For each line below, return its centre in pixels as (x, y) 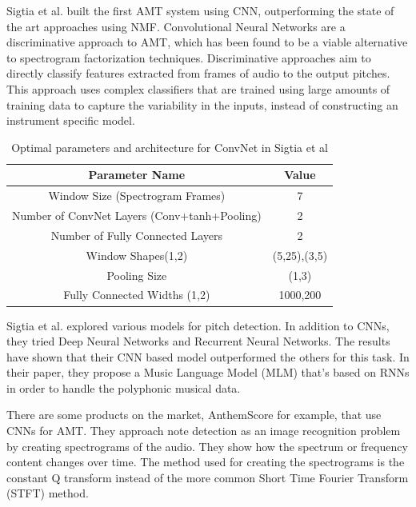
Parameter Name (137, 175)
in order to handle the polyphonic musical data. (124, 387)
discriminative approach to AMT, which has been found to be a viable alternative (207, 42)
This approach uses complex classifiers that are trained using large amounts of (198, 88)
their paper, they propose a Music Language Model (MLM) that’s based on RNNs (208, 372)
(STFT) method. (48, 493)
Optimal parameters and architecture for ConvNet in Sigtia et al (170, 147)
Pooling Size (137, 275)
